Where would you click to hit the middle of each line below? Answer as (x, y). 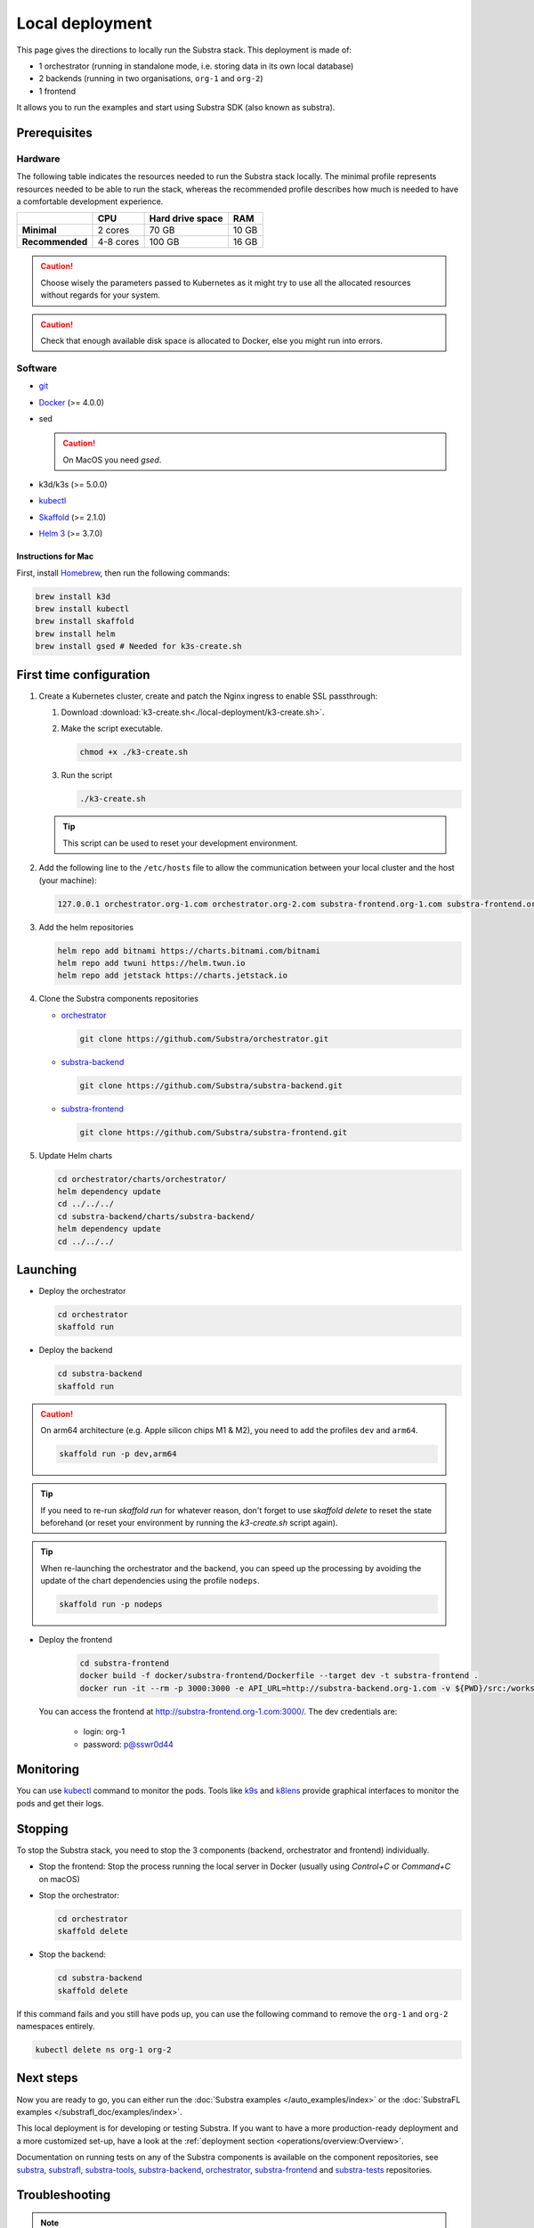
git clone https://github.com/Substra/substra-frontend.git (214, 1132)
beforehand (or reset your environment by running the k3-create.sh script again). (189, 1522)
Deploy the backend (76, 1350)
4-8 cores (118, 242)
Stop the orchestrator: (79, 1895)
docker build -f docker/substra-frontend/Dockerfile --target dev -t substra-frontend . (279, 1676)
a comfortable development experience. (90, 201)
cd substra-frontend (124, 1663)
